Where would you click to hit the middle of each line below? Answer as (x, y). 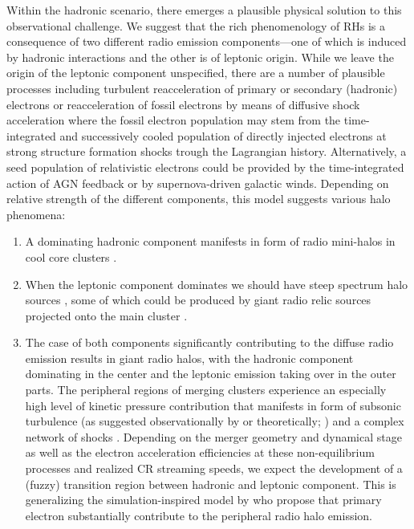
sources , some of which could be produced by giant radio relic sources (198, 300)
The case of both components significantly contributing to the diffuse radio (209, 342)
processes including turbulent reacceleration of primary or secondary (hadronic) (202, 88)
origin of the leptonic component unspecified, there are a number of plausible (196, 73)
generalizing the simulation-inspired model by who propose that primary (203, 500)
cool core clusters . (71, 256)
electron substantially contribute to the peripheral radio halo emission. (199, 515)
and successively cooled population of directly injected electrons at (223, 135)
